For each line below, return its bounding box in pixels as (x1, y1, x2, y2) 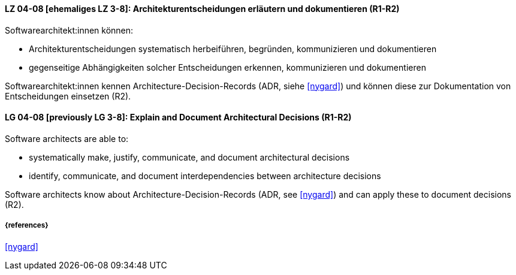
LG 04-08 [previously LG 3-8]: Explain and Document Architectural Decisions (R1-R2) (5, 112, 352, 123)
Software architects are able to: (5, 133, 129, 144)
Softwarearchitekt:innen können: (5, 25, 134, 35)
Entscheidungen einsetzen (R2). (5, 90, 131, 101)
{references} (5, 221, 49, 230)
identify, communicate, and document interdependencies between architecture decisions (29, 170, 381, 181)
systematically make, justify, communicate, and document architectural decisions (29, 152, 350, 162)
